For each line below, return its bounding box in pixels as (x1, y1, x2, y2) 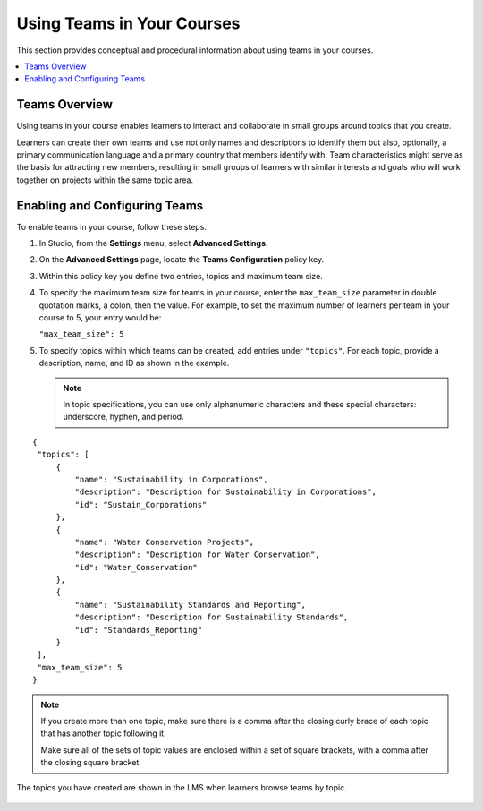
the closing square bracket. (40, 757, 142, 768)
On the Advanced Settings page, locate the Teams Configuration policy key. (38, 254, 325, 265)
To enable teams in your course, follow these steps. (16, 221, 208, 232)
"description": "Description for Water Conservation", (74, 550, 321, 559)
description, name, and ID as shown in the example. (38, 358, 230, 369)
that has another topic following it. (40, 728, 166, 738)
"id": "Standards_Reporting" (74, 625, 203, 635)
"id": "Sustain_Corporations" (74, 499, 208, 509)
